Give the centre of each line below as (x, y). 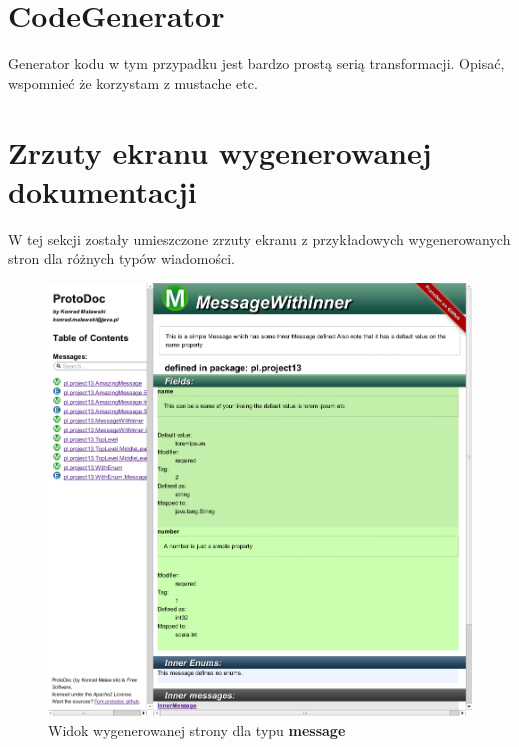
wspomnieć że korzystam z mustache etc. (133, 82)
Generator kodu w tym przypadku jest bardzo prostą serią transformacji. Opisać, (256, 63)
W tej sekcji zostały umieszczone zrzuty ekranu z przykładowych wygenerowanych (259, 238)
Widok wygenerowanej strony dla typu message (197, 729)
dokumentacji (102, 190)
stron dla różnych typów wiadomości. (121, 258)
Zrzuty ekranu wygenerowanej (220, 151)
